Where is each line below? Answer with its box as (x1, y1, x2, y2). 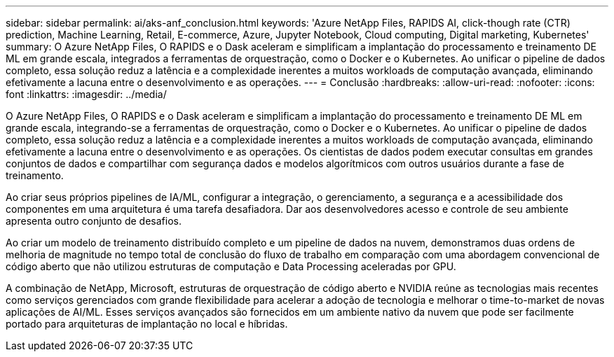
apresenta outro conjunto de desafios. (6, 215, 182, 227)
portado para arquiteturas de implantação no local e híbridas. (6, 318, 288, 330)
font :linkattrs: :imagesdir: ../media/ (6, 88, 167, 100)
